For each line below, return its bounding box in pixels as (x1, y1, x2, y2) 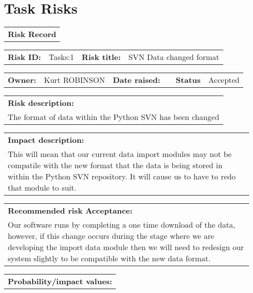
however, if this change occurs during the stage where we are (8, 230, 215, 242)
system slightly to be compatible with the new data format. (8, 253, 211, 264)
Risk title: (81, 51, 121, 63)
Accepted (208, 74, 240, 86)
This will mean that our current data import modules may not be (8, 148, 232, 160)
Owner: (8, 74, 36, 86)
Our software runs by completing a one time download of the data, (8, 219, 235, 231)
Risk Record (8, 28, 56, 40)
